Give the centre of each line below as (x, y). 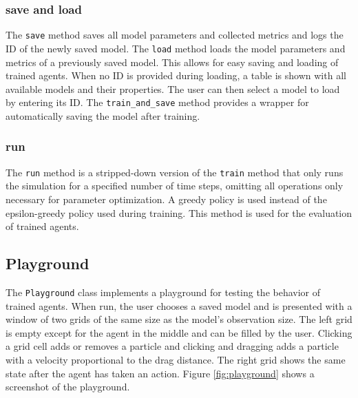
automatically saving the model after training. (103, 115)
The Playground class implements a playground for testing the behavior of (163, 292)
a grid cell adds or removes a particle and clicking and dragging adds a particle (172, 346)
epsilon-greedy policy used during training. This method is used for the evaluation (179, 212)
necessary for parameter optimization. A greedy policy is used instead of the (166, 199)
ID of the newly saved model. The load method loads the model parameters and (176, 48)
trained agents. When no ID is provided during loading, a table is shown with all (176, 75)
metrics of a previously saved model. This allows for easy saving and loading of (172, 62)
